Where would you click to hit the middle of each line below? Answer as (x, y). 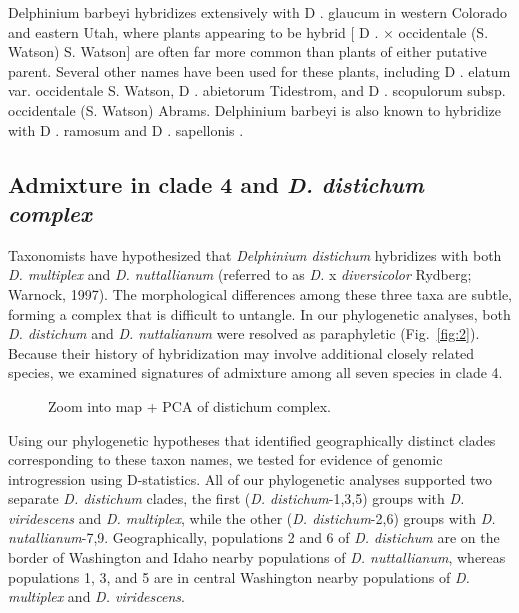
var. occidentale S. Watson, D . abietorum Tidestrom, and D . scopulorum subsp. (257, 90)
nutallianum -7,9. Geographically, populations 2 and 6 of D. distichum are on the (254, 537)
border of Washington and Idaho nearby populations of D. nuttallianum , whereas (257, 557)
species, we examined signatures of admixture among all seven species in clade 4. (255, 372)
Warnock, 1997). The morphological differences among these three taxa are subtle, (260, 293)
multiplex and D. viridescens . (96, 596)
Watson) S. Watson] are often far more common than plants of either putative (247, 51)
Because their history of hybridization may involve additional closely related (241, 352)
